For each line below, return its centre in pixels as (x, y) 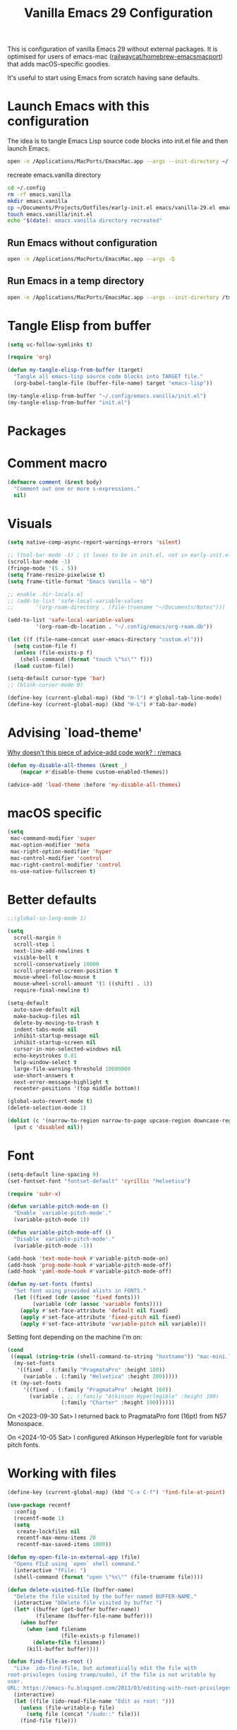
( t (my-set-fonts (36, 1383)
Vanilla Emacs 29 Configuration (119, 13)
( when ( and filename (56, 1629)
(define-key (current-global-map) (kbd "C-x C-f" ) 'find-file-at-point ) (116, 1492)
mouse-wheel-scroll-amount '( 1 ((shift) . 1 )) (83, 984)
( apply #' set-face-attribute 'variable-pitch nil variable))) (113, 1323)
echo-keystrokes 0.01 (45, 1056)
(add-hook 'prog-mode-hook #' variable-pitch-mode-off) (90, 1265)
